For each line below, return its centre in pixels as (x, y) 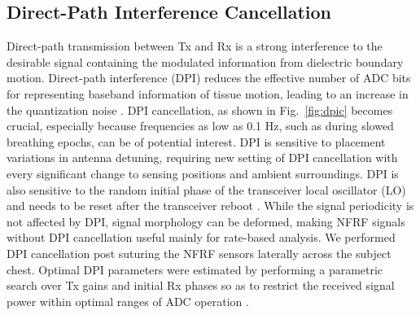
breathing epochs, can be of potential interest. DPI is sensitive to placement (196, 141)
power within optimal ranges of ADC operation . (128, 301)
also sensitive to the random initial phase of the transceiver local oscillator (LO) (206, 189)
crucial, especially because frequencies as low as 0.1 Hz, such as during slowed (200, 126)
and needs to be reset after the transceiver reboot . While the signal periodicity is (210, 206)
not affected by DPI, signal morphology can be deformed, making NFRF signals (206, 221)
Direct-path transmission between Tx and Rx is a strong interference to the (195, 46)
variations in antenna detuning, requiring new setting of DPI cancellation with (202, 157)
